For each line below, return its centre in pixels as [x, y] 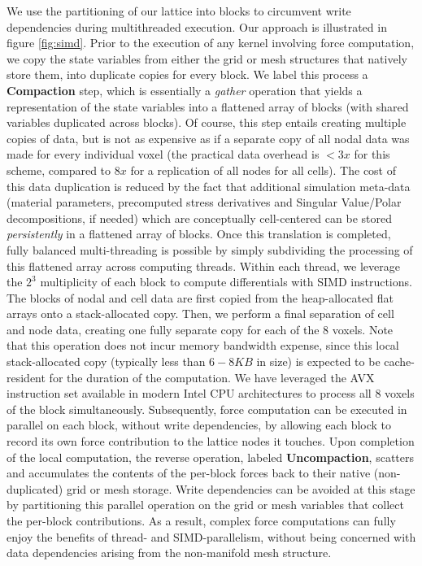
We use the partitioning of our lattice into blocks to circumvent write [179, 11]
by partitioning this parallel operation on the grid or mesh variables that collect [205, 505]
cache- [399, 361]
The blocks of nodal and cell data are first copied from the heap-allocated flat [200, 297]
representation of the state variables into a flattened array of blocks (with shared [208, 106]
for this [372, 154]
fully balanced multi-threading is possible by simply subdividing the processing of [210, 249]
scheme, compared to [59, 170]
